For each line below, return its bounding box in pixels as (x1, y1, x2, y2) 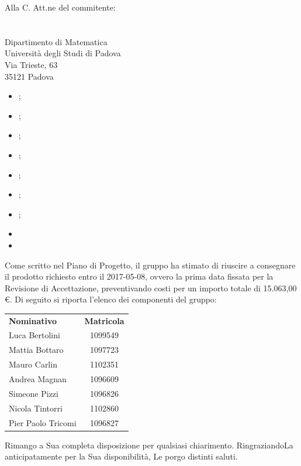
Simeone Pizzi (9, 387, 58, 399)
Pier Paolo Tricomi (9, 416, 77, 428)
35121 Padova (5, 70, 54, 82)
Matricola (84, 314, 124, 326)
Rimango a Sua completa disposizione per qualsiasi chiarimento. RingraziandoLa (5, 438, 293, 451)
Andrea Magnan (9, 373, 67, 385)
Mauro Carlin (9, 358, 57, 370)
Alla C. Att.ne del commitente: (5, 1, 116, 13)
